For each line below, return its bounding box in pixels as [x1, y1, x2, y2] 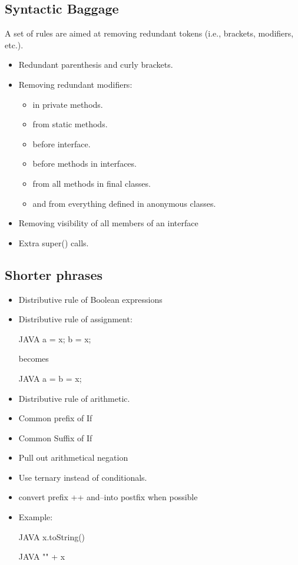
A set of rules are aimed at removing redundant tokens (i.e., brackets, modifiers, [5, 27, 294, 39]
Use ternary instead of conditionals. [18, 471, 147, 483]
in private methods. [32, 98, 103, 110]
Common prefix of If [18, 412, 92, 424]
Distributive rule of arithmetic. [18, 392, 130, 404]
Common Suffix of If [18, 431, 92, 444]
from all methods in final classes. [32, 177, 151, 189]
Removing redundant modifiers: [18, 78, 133, 90]
